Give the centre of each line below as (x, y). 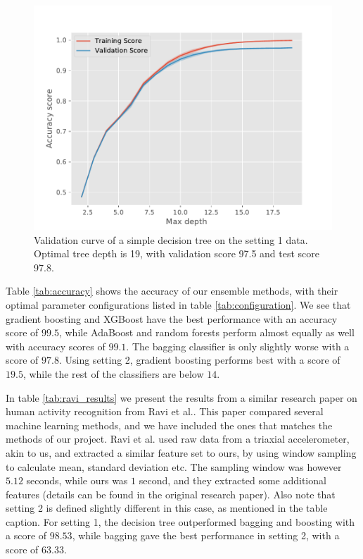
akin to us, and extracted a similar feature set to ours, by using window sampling (181, 452)
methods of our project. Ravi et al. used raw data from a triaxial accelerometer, (178, 439)
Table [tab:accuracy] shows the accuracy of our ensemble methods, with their (172, 291)
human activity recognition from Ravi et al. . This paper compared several (165, 411)
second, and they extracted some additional (233, 480)
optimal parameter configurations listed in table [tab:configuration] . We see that (178, 304)
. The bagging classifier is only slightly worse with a (238, 346)
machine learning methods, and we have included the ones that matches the (169, 425)
